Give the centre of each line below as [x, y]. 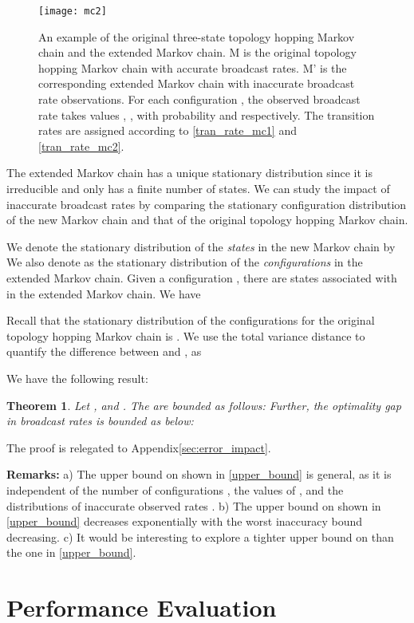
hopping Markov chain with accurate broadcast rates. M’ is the [193, 67]
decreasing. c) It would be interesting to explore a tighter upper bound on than [200, 536]
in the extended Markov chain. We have [104, 293]
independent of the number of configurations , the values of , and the [175, 489]
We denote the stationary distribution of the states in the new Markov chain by [201, 246]
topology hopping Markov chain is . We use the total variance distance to [186, 335]
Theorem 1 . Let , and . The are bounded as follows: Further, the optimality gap [204, 405]
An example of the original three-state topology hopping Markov [197, 36]
